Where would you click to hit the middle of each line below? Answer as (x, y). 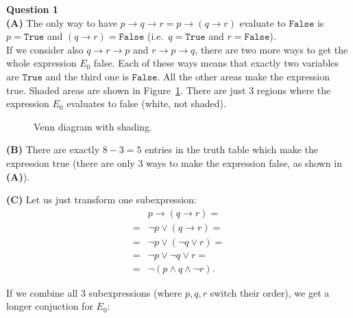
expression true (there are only (71, 162)
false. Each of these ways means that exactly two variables (216, 63)
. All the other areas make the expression (243, 76)
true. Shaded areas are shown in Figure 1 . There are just (126, 90)
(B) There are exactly (53, 149)
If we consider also (45, 49)
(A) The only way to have (62, 22)
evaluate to (263, 22)
